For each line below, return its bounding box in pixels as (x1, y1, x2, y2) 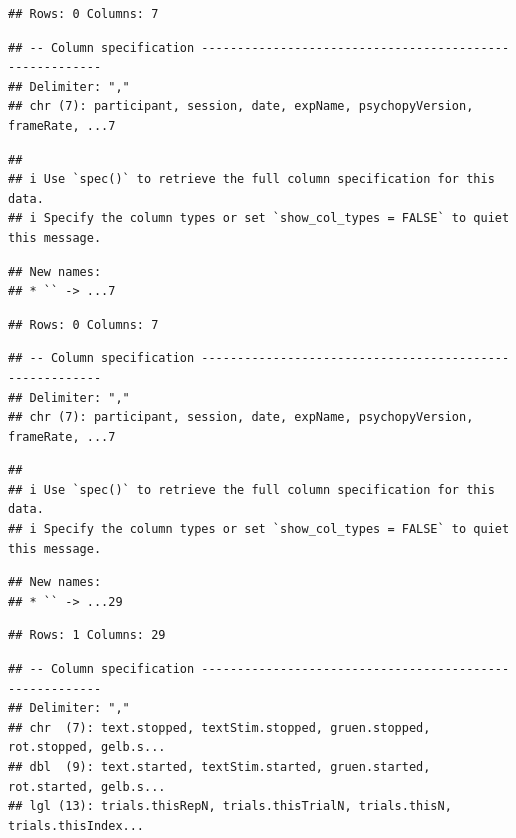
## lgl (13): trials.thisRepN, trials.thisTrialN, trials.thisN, (8, 799, 452, 814)
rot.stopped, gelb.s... (8, 740, 166, 755)
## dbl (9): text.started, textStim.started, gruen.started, (8, 760, 431, 774)
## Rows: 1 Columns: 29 (8, 628, 166, 643)
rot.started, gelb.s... (8, 779, 166, 794)
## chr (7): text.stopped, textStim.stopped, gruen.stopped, (8, 720, 431, 735)
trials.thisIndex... (8, 818, 145, 833)
